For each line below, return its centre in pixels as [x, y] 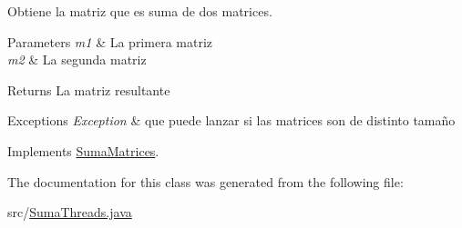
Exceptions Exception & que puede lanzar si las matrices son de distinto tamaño [231, 120]
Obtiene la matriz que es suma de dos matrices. [140, 11]
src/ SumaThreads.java [70, 212]
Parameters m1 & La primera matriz [110, 41]
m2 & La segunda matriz [77, 59]
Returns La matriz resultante [89, 89]
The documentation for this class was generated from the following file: [205, 181]
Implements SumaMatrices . [83, 150]
